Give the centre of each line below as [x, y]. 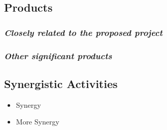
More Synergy [38, 122]
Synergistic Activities [61, 83]
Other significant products [58, 55]
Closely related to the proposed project [83, 32]
